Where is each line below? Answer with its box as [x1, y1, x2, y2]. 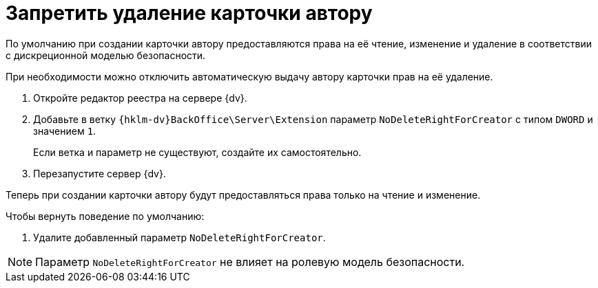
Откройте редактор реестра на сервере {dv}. [33, 91, 247, 104]
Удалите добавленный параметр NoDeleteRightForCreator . [33, 231, 326, 243]
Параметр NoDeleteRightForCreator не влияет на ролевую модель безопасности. [35, 254, 465, 269]
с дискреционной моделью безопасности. [6, 49, 206, 61]
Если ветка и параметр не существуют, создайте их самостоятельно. [33, 146, 362, 158]
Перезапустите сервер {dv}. [33, 167, 166, 179]
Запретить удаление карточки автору [6, 1, 373, 25]
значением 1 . [33, 124, 96, 137]
